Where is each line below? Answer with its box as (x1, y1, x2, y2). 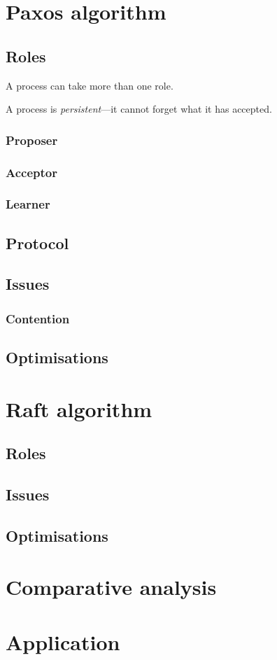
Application (6, 627, 120, 656)
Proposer (6, 131, 58, 148)
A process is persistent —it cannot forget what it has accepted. (6, 101, 272, 116)
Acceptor (6, 163, 57, 181)
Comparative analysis (6, 573, 217, 601)
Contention (6, 309, 70, 327)
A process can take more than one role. (6, 78, 173, 92)
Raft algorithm (6, 394, 152, 423)
